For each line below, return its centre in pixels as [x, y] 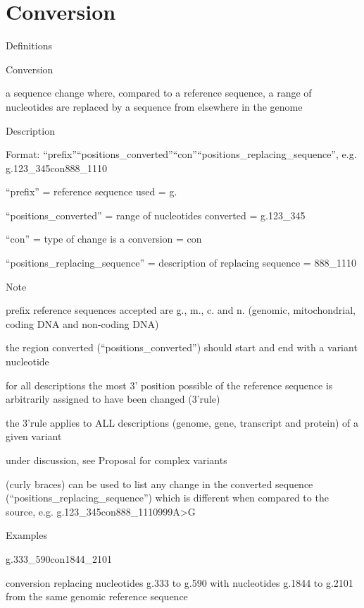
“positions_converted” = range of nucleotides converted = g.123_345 [156, 215]
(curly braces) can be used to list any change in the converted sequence [159, 484]
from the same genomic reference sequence [97, 596]
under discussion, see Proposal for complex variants [117, 460]
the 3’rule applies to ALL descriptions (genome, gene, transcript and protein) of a [182, 422]
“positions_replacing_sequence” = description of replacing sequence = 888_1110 [181, 263]
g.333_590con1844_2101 [59, 558]
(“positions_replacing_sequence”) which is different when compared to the [167, 498]
